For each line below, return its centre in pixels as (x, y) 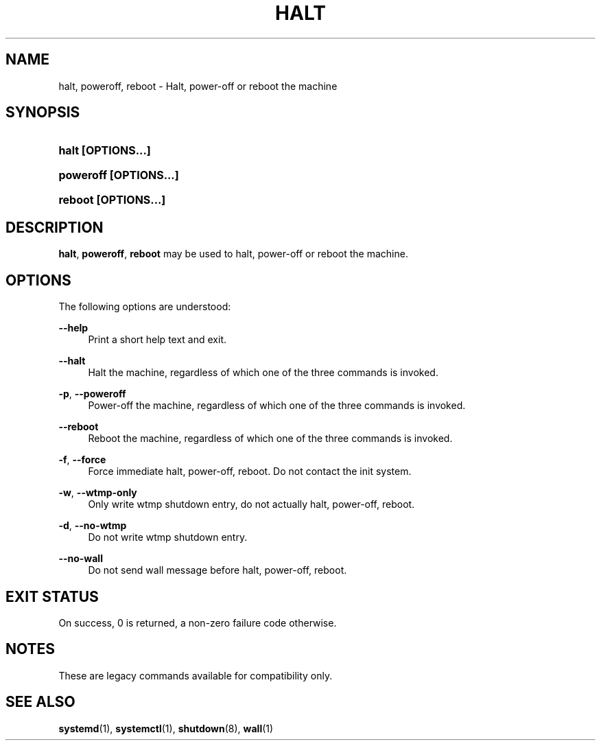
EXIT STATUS (52, 596)
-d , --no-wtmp (93, 526)
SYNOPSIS (43, 113)
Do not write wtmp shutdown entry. (168, 537)
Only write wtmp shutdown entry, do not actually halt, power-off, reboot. (251, 504)
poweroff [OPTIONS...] (119, 175)
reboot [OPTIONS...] (112, 200)
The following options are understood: (145, 307)
